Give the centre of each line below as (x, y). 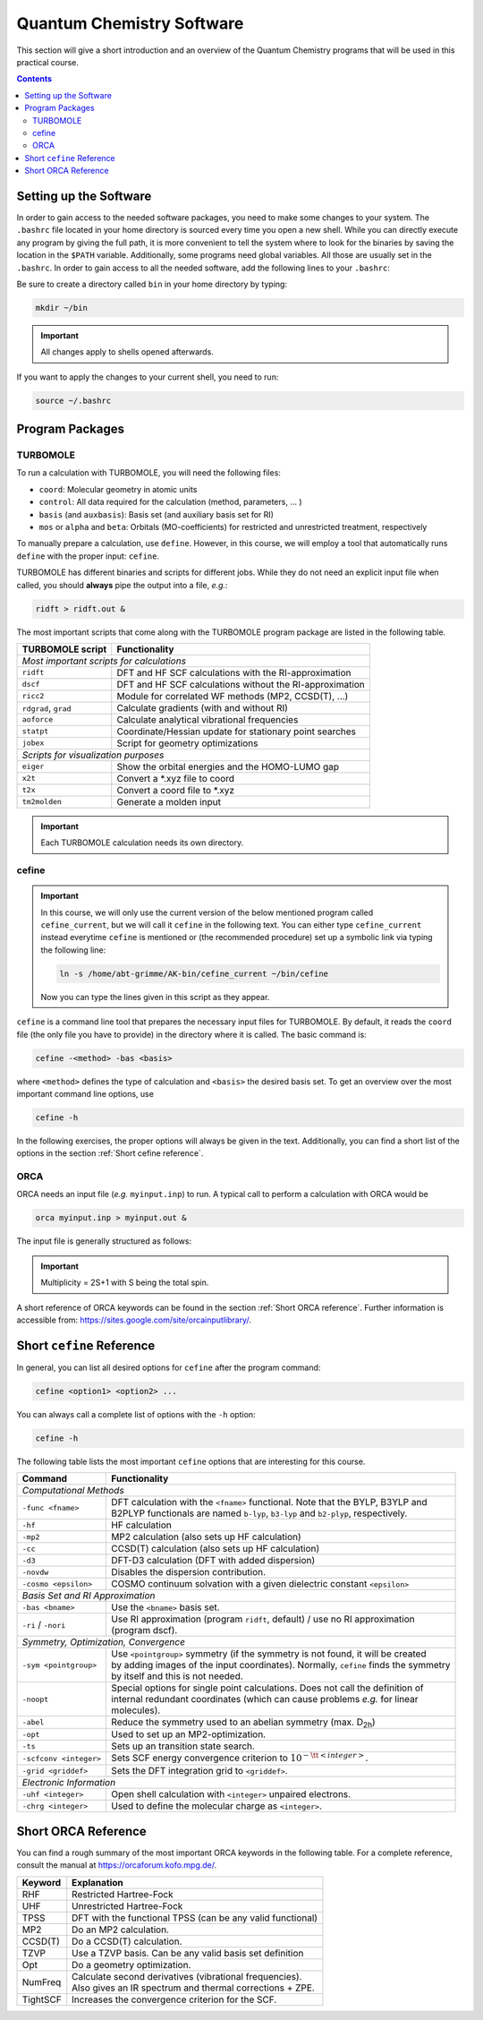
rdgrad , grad (47, 707)
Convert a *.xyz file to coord (176, 778)
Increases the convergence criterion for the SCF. (174, 1999)
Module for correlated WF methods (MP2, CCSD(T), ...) (233, 696)
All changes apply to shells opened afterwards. (127, 352)
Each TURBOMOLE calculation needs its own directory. (142, 843)
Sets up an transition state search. (183, 1746)
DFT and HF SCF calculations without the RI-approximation (241, 684)
